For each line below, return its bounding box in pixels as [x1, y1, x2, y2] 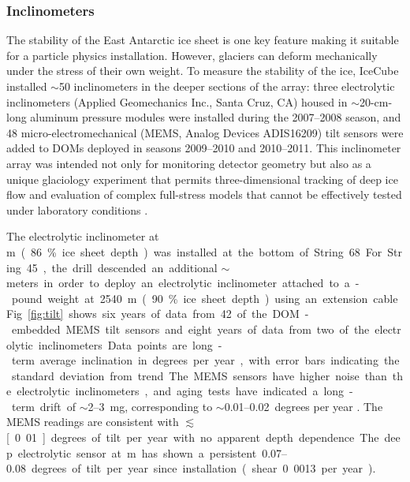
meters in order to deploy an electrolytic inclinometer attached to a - [6, 275, 360, 291]
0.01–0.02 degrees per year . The [224, 398, 383, 414]
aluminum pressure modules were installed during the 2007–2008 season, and [30, 109, 401, 125]
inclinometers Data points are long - [38, 336, 222, 353]
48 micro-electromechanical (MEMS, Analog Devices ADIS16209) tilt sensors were [6, 124, 404, 140]
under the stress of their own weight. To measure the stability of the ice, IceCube [6, 62, 399, 79]
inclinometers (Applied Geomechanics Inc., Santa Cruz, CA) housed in [6, 93, 348, 110]
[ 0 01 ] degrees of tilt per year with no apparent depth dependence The [6, 429, 379, 446]
